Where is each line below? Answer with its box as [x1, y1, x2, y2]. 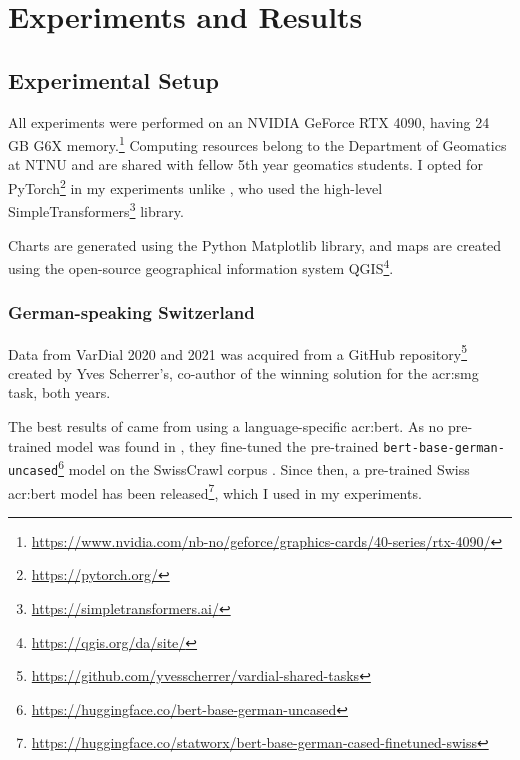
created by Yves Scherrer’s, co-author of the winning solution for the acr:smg [8, 362, 479, 383]
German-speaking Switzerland [8, 300, 255, 325]
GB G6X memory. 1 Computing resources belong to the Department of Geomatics [8, 132, 507, 155]
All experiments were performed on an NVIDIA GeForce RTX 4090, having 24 [8, 111, 490, 132]
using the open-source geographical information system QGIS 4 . [8, 255, 394, 278]
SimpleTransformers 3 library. [8, 198, 184, 221]
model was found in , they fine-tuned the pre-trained [56, 435, 379, 456]
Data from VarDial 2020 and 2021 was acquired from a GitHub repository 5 [8, 340, 468, 364]
